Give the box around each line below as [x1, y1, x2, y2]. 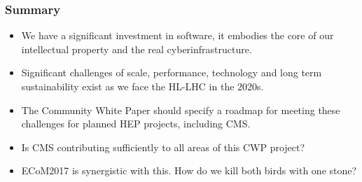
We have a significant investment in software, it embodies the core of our [21, 28, 334, 43]
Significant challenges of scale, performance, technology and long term [21, 65, 322, 80]
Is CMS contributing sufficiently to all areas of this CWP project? [21, 139, 305, 154]
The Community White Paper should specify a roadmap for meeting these [21, 102, 340, 117]
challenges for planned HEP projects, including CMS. [21, 116, 251, 131]
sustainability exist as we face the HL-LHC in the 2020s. [21, 79, 264, 93]
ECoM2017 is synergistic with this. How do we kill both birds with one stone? [21, 163, 357, 178]
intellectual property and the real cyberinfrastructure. [21, 41, 252, 56]
